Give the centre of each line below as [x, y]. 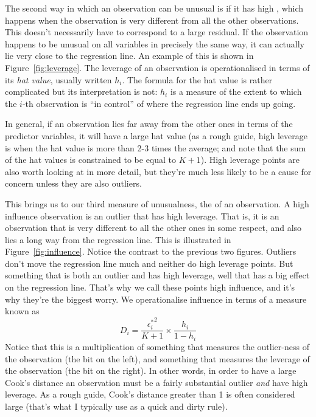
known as [22, 311]
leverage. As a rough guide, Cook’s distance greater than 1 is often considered [150, 394]
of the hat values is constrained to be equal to [91, 160]
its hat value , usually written [58, 79]
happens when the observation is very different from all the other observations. [152, 20]
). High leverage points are [250, 160]
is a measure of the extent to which [236, 91]
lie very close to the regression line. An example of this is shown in [129, 56]
